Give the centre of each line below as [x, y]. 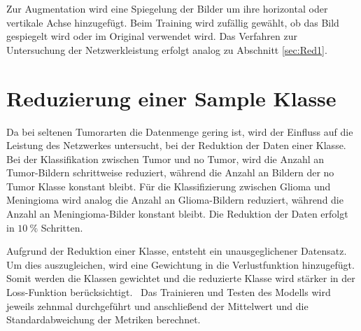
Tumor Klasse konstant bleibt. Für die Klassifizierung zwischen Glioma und [169, 186]
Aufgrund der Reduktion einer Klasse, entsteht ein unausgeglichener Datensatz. [177, 251]
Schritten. [62, 227]
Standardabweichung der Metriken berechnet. [104, 319]
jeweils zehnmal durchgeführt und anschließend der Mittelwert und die [157, 305]
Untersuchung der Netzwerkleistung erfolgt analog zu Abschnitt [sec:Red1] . [167, 49]
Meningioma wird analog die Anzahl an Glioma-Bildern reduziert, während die [175, 200]
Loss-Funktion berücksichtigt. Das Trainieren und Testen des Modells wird [169, 292]
